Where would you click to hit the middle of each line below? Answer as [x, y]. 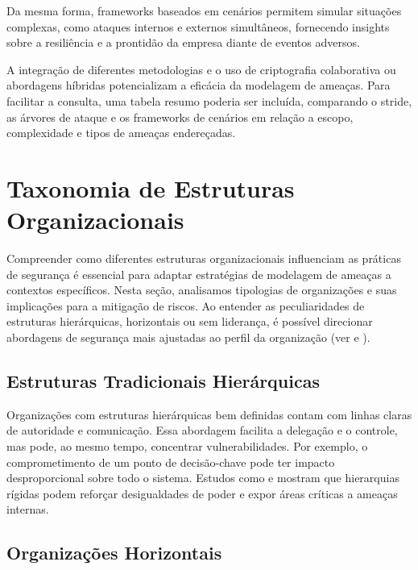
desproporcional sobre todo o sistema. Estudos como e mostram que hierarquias [203, 478]
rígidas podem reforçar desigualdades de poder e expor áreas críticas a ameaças [202, 493]
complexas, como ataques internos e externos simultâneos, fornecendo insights [198, 26]
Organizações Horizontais [114, 553]
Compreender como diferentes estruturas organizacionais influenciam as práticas [204, 258]
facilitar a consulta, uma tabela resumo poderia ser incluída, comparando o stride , [209, 100]
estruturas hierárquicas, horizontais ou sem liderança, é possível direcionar [190, 321]
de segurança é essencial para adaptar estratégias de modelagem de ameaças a [199, 274]
